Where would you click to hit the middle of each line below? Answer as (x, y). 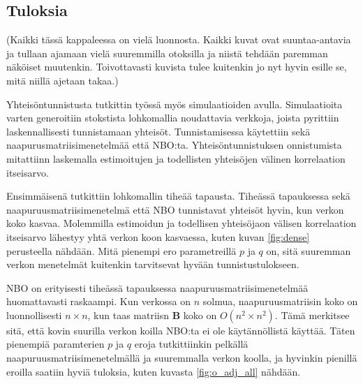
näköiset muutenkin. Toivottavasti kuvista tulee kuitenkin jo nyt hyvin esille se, (177, 67)
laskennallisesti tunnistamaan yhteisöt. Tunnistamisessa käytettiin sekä (158, 131)
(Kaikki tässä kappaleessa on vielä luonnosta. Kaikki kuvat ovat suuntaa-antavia (179, 39)
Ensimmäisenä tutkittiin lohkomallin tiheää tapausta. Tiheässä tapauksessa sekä (178, 196)
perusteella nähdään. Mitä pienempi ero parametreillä (121, 250)
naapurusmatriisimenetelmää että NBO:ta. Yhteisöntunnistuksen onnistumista (174, 145)
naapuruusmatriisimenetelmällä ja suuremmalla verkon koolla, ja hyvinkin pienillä (182, 358)
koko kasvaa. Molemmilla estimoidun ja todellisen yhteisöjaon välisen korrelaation (181, 223)
